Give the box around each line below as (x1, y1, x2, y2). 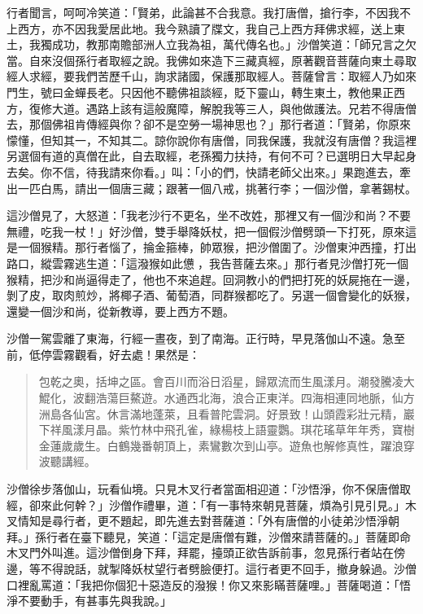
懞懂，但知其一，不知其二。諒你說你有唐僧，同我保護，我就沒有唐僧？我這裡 (7, 131, 416, 148)
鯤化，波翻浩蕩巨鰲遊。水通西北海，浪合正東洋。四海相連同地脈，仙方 (38, 389, 415, 406)
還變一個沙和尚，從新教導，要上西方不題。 (7, 302, 234, 319)
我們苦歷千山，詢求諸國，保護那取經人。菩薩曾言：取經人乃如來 (74, 68, 416, 85)
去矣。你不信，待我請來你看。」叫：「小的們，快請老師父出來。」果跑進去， (7, 163, 399, 180)
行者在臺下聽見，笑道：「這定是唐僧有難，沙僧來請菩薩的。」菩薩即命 (46, 528, 411, 545)
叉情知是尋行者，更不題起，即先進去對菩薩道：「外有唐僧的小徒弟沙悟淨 (7, 512, 388, 529)
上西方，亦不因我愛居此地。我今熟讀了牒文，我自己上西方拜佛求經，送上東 (7, 20, 405, 37)
